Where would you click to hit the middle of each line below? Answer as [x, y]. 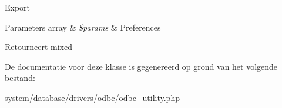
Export [18, 7]
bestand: [20, 78]
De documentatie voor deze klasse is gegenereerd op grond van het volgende [141, 66]
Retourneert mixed [38, 47]
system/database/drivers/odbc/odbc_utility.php [92, 97]
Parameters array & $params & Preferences [83, 27]
